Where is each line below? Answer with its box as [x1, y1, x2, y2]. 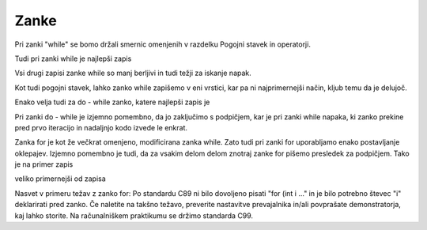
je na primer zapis [14, 160, 74, 169]
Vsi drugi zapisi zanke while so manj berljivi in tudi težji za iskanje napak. [14, 68, 252, 78]
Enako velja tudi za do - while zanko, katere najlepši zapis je [14, 97, 210, 107]
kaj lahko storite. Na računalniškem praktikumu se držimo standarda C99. [14, 210, 253, 221]
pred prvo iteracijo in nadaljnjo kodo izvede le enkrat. [14, 123, 188, 132]
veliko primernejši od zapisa [14, 174, 106, 183]
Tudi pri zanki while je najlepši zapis [14, 54, 132, 63]
